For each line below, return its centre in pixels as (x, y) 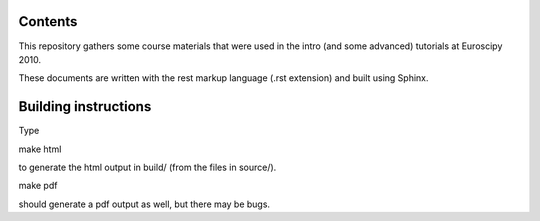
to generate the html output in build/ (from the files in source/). (147, 167)
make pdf (38, 186)
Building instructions (85, 106)
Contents (48, 21)
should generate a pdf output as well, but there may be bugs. (144, 204)
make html (40, 149)
